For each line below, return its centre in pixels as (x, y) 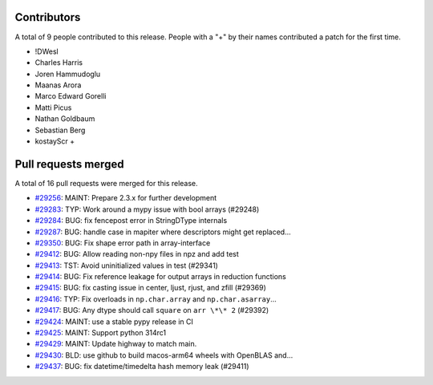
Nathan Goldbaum (65, 119)
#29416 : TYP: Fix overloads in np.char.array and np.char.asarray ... (156, 299)
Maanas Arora (58, 85)
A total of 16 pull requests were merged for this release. (106, 183)
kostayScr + (55, 141)
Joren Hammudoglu (68, 74)
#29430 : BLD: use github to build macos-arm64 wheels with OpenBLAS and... (164, 355)
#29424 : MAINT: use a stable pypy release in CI (114, 322)
